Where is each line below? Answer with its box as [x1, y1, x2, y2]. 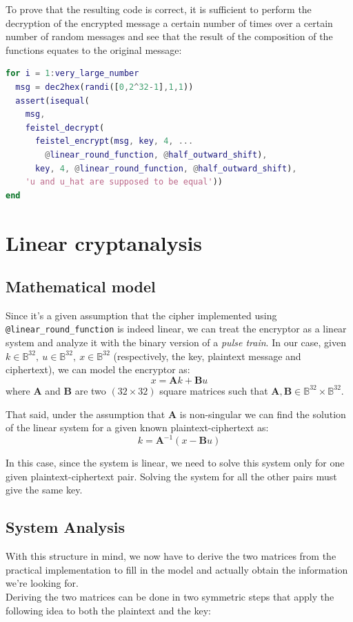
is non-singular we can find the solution [179, 406, 346, 421]
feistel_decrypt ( [25, 122, 105, 133]
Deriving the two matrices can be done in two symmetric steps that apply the [6, 589, 334, 603]
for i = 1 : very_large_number [6, 68, 139, 79]
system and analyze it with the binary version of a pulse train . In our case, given [6, 335, 346, 350]
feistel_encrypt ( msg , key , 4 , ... [34, 136, 194, 147]
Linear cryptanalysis [6, 228, 203, 256]
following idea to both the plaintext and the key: [6, 603, 211, 617]
